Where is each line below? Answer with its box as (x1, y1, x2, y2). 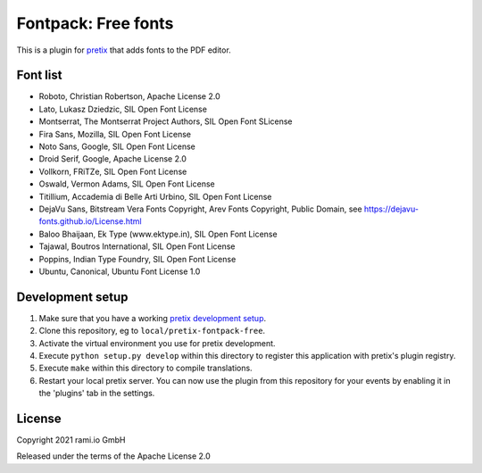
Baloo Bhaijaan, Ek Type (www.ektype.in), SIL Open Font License (38, 228, 278, 239)
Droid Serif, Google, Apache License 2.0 (38, 154, 187, 164)
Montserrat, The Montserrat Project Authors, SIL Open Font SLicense (38, 116, 294, 127)
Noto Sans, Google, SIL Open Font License (38, 141, 195, 152)
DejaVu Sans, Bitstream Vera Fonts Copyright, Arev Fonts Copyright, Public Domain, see (38, 203, 362, 214)
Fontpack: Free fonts (16, 13, 174, 33)
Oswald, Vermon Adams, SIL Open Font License (38, 178, 215, 189)
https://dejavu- (363, 203, 420, 214)
